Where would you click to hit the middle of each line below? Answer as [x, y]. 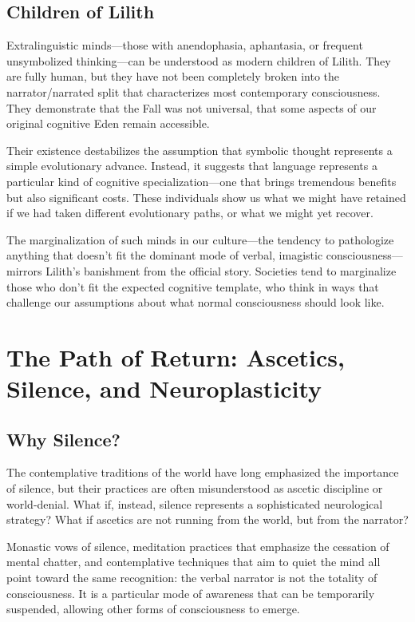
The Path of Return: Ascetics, [176, 357]
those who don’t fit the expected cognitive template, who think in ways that [193, 286]
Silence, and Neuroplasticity [164, 388]
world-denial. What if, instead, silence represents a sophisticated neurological [195, 503]
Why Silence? [64, 439]
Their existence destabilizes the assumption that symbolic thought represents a [200, 150]
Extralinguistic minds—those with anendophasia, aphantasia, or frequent [185, 45]
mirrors [24, 270]
